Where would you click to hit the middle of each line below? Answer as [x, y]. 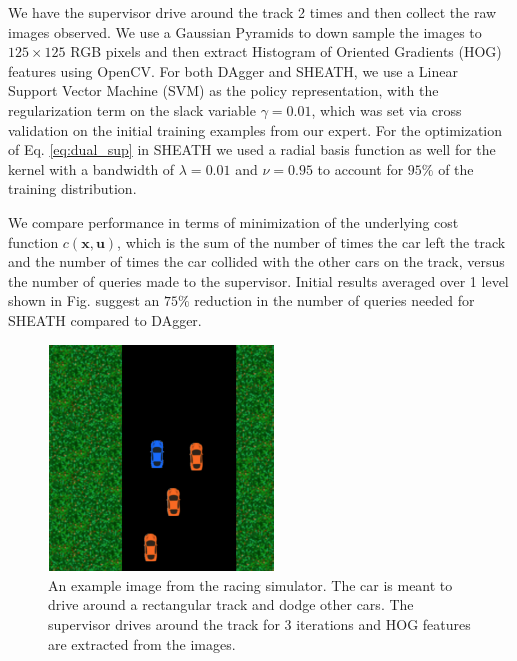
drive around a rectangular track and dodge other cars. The [231, 604]
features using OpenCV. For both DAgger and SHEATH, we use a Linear [233, 70]
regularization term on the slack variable [132, 109]
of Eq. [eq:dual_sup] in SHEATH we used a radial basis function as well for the [252, 149]
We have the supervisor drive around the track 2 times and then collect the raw [252, 12]
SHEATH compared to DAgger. [105, 319]
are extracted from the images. [142, 643]
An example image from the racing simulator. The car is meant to [250, 584]
